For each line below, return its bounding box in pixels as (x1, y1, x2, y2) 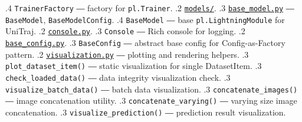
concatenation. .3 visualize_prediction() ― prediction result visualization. (5, 105, 286, 118)
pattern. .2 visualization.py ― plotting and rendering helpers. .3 (5, 48, 249, 60)
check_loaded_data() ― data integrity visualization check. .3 (5, 71, 231, 83)
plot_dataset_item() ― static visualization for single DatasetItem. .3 (5, 60, 262, 72)
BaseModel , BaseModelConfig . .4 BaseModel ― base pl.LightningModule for (5, 13, 285, 25)
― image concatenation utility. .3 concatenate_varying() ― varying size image (5, 94, 297, 107)
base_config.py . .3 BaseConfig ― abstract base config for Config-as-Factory (5, 36, 285, 48)
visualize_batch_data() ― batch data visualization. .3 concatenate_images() (5, 83, 298, 95)
